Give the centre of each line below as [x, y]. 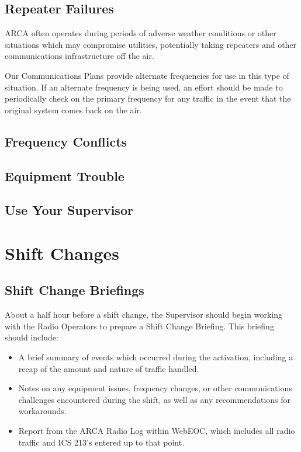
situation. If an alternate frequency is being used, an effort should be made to [144, 87]
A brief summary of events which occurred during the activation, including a [156, 357]
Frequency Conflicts [66, 141]
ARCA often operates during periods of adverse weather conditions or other [141, 33]
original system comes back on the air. [73, 109]
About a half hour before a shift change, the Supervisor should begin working [143, 314]
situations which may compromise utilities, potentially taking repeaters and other [151, 44]
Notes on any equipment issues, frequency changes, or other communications [155, 388]
